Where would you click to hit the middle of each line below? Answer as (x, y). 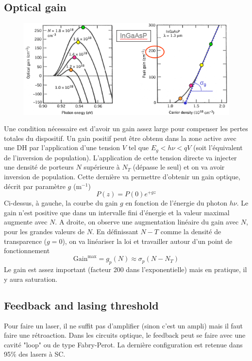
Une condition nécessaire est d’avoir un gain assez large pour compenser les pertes (126, 129)
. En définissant (115, 232)
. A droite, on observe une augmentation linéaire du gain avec (147, 222)
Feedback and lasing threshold (81, 305)
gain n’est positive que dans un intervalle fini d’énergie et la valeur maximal (117, 212)
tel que (139, 147)
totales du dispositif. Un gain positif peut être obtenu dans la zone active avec (120, 138)
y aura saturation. (31, 279)
